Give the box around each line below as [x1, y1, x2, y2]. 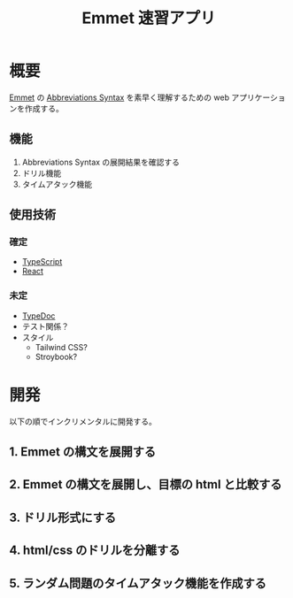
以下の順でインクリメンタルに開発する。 [9, 416, 157, 426]
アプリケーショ [231, 92, 286, 103]
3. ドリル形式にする [9, 510, 117, 525]
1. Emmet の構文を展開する [9, 444, 157, 460]
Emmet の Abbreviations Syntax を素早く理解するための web [9, 92, 230, 103]
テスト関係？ [21, 320, 69, 332]
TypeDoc [21, 310, 56, 321]
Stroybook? [35, 351, 78, 362]
